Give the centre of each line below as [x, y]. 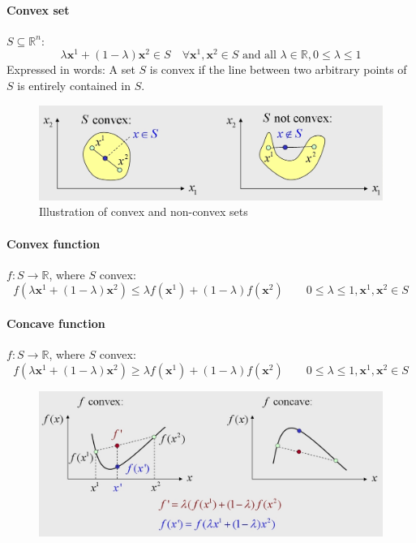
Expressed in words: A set [71, 69]
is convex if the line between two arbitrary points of [278, 69]
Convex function [54, 243]
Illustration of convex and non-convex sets [144, 211]
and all [259, 56]
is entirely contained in [74, 86]
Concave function [56, 323]
